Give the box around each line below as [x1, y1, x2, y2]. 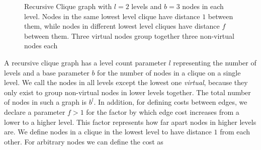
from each [220, 126, 250, 137]
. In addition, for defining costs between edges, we [94, 97, 247, 107]
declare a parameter [4, 106, 65, 117]
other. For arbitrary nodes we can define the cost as [4, 136, 163, 146]
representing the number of [173, 57, 256, 67]
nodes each [24, 40, 58, 51]
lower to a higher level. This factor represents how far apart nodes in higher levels [4, 116, 256, 127]
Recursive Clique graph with [24, 1, 112, 11]
